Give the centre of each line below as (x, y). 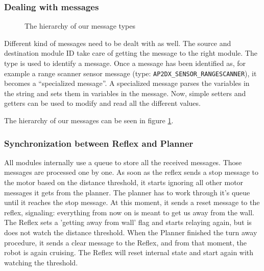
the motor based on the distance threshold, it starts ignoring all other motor (124, 182)
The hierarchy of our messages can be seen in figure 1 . (89, 120)
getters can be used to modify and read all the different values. (102, 103)
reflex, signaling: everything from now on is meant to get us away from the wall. (129, 212)
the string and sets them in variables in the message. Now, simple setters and (125, 93)
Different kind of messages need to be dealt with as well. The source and (118, 43)
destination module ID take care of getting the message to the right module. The (131, 53)
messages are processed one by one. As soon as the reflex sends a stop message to (131, 172)
